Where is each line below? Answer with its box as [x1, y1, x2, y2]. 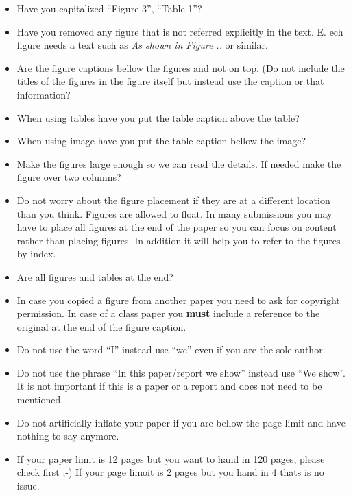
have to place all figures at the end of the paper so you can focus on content [16, 220, 337, 234]
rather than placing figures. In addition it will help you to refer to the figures [16, 233, 341, 247]
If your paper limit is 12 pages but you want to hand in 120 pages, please [16, 451, 325, 466]
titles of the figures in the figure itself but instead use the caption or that [16, 74, 324, 88]
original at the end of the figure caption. [16, 319, 186, 333]
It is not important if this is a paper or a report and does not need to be [16, 379, 322, 393]
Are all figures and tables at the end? [16, 269, 173, 283]
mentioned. [16, 392, 64, 407]
